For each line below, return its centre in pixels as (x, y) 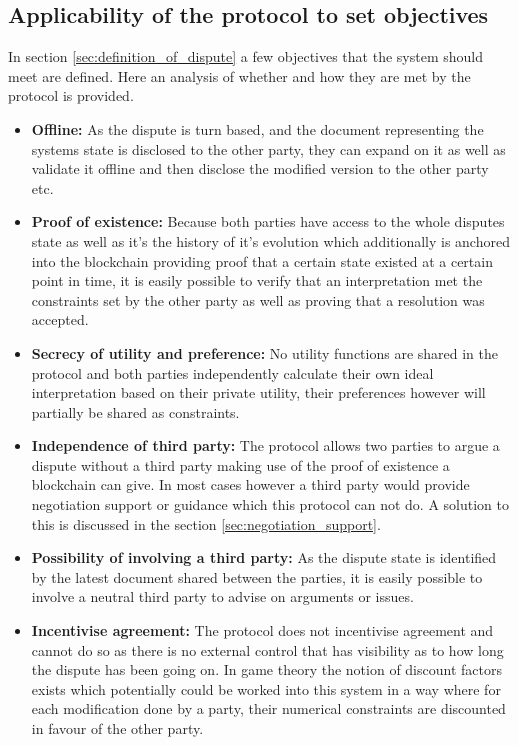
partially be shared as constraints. (135, 411)
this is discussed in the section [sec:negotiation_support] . (206, 523)
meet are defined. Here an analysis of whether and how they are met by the (239, 75)
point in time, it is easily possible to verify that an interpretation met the (257, 280)
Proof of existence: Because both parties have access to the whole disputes (268, 221)
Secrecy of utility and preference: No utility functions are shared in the (265, 352)
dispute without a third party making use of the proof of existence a (240, 464)
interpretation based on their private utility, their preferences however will (258, 392)
